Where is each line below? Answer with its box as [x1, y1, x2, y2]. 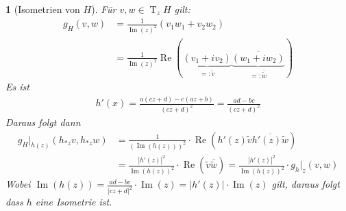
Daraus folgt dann [5, 115, 81, 129]
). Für [91, 2, 116, 16]
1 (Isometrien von [5, 2, 80, 16]
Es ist [5, 79, 29, 94]
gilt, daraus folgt [271, 177, 340, 191]
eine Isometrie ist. [35, 195, 112, 209]
